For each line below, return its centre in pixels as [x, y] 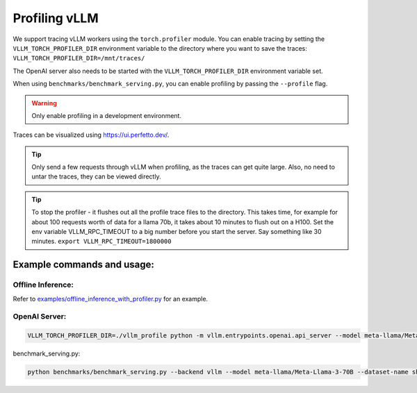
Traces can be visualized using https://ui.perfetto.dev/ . [91, 135]
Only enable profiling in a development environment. [107, 115]
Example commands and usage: [83, 265]
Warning [44, 103]
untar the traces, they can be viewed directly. [96, 176]
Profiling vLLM [56, 18]
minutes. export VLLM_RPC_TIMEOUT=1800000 [101, 241]
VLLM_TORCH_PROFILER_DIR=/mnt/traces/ [79, 58]
